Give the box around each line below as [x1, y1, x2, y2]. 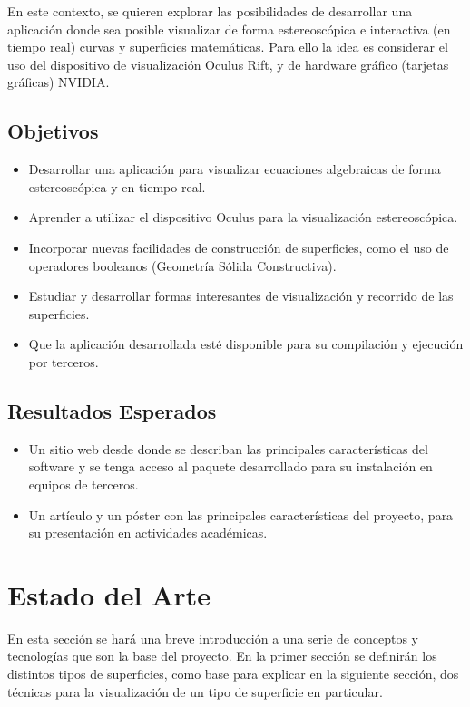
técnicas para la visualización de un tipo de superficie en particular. [7, 682, 383, 701]
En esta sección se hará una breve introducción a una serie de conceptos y [7, 628, 418, 647]
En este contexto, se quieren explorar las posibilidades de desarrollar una [7, 2, 413, 20]
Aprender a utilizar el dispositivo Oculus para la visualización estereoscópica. [28, 208, 458, 227]
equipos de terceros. [28, 474, 139, 493]
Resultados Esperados [7, 396, 217, 424]
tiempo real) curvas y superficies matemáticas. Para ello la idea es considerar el [7, 37, 448, 56]
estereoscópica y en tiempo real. [28, 177, 206, 196]
